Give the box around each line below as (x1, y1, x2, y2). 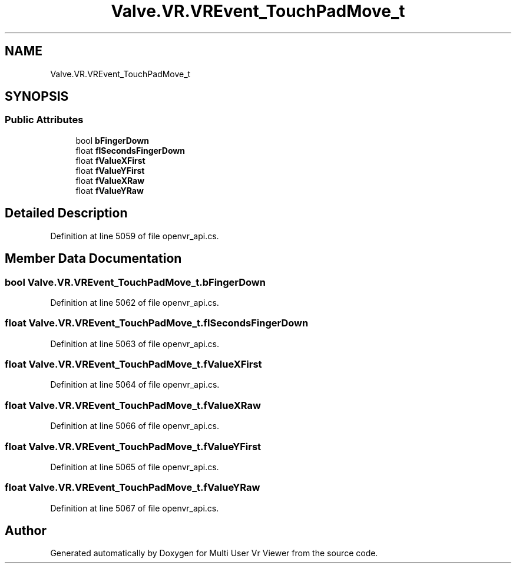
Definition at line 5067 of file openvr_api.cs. (50, 503, 219, 513)
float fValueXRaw (75, 175, 145, 186)
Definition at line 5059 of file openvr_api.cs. (50, 230, 219, 241)
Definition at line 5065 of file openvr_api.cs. (50, 461, 219, 472)
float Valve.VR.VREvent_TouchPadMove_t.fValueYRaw (5, 481, 260, 494)
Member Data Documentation (5, 251, 182, 266)
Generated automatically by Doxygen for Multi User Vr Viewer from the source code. (50, 548, 378, 559)
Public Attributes (5, 114, 84, 126)
